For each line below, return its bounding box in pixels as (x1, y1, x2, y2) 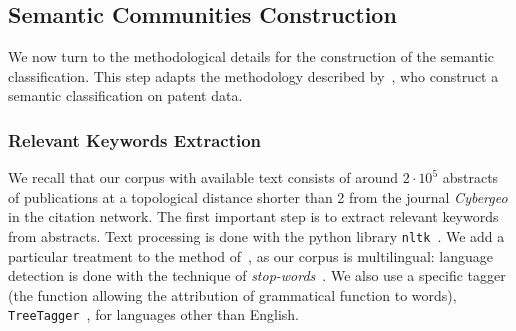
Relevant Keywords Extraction (8, 127, 262, 152)
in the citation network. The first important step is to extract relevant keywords (8, 206, 499, 227)
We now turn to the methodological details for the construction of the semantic (8, 46, 495, 67)
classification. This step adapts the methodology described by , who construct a (8, 65, 499, 86)
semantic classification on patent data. (8, 85, 243, 106)
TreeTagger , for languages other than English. (8, 304, 300, 325)
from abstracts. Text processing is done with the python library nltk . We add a (8, 225, 505, 246)
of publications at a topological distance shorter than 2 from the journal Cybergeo (8, 186, 508, 207)
